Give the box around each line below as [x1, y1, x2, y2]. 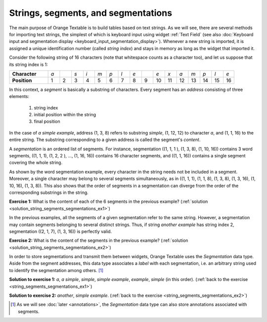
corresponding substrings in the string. [9, 189, 89, 195]
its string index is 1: [9, 61, 48, 67]
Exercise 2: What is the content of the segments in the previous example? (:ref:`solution [9, 237, 188, 243]
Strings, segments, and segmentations [9, 7, 173, 18]
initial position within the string [34, 112, 96, 118]
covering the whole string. [9, 160, 63, 166]
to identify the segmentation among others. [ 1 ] [9, 267, 104, 273]
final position [34, 119, 60, 125]
